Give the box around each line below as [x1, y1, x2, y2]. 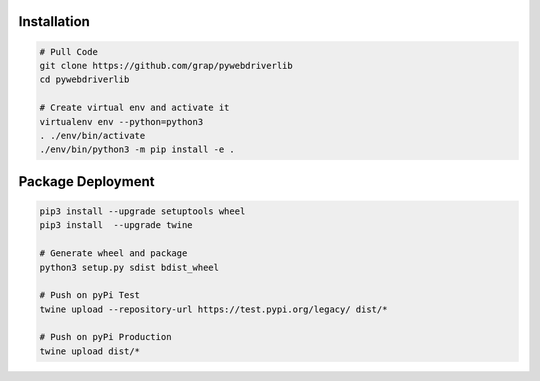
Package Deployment [18, 173, 155, 190]
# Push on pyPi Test [39, 290, 140, 301]
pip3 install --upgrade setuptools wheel [39, 205, 246, 217]
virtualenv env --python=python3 [39, 116, 204, 127]
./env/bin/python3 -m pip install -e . [39, 144, 235, 155]
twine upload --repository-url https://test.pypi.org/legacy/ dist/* [39, 303, 388, 315]
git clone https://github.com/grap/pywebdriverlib [39, 60, 294, 71]
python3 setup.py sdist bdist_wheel [39, 261, 220, 273]
